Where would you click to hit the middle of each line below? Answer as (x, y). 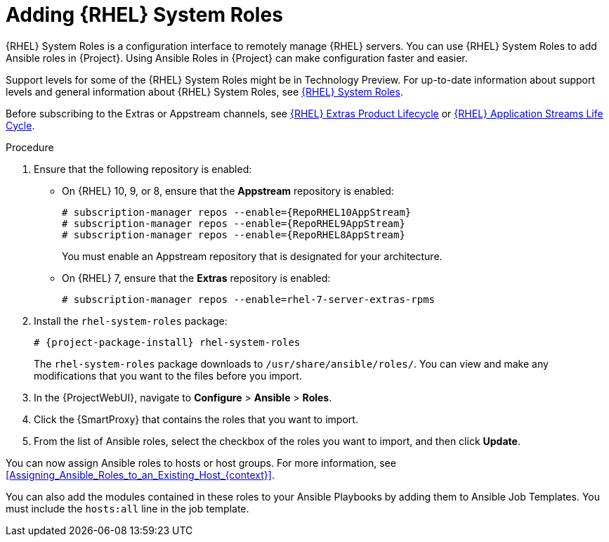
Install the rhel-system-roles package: (131, 321)
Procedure (30, 147)
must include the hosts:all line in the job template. (127, 508)
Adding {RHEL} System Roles (144, 15)
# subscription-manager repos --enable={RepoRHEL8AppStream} (234, 234)
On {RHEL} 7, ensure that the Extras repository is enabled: (196, 278)
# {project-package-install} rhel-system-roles (167, 342)
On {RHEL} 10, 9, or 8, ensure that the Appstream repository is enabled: (228, 191)
